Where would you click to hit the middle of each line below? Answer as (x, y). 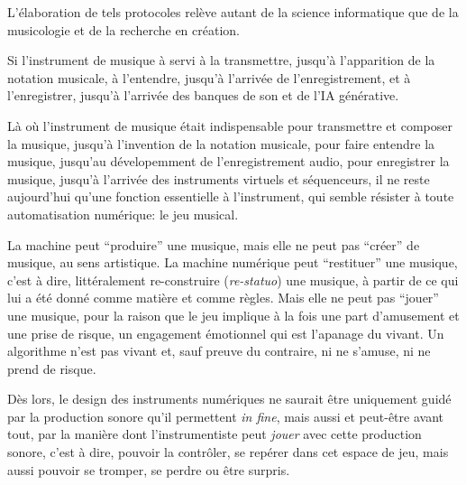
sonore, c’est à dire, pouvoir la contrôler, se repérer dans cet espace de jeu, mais (228, 452)
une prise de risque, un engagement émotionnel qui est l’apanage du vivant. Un (226, 333)
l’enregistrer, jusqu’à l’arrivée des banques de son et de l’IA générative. (203, 95)
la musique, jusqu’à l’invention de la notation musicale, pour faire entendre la (221, 143)
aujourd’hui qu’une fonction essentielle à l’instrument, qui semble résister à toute (231, 196)
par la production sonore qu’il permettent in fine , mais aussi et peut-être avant (225, 416)
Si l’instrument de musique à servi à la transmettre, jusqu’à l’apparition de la (221, 60)
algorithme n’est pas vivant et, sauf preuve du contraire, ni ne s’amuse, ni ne (219, 351)
